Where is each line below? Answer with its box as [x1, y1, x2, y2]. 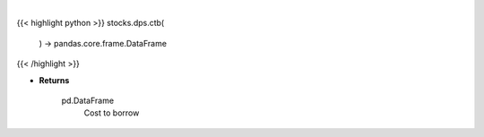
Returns [39, 74, 70, 85]
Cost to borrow [83, 107, 140, 118]
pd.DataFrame [61, 95, 115, 106]
